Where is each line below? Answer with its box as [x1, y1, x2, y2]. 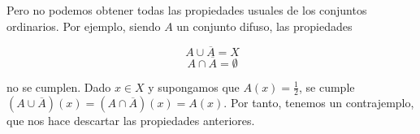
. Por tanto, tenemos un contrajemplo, [223, 94, 414, 111]
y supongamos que [148, 78, 240, 95]
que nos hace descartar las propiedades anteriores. [6, 112, 255, 129]
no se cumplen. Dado [6, 78, 111, 95]
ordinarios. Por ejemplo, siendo [6, 17, 161, 34]
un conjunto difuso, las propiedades [176, 17, 353, 34]
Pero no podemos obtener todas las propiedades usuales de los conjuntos [6, 2, 367, 18]
